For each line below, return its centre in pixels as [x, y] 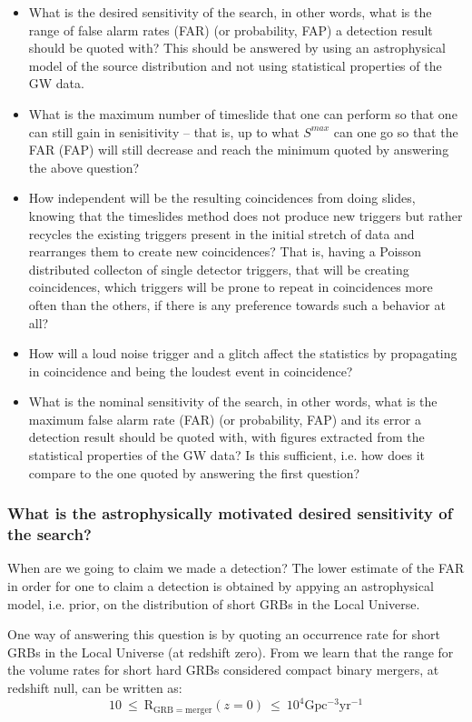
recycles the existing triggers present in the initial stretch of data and [221, 233]
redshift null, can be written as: [95, 687]
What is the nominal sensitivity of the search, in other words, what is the [233, 401]
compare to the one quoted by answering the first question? [194, 472]
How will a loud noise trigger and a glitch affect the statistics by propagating [243, 353]
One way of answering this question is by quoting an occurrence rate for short [224, 634]
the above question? [84, 167]
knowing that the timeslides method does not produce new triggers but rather [246, 215]
